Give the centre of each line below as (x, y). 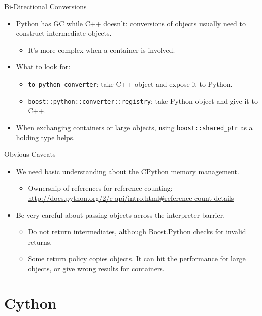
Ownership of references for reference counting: (100, 188)
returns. (40, 241)
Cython (30, 303)
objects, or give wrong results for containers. (96, 268)
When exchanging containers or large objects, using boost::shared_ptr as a (134, 127)
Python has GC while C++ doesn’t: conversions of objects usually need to (131, 23)
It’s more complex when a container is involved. (102, 50)
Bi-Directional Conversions (45, 6)
